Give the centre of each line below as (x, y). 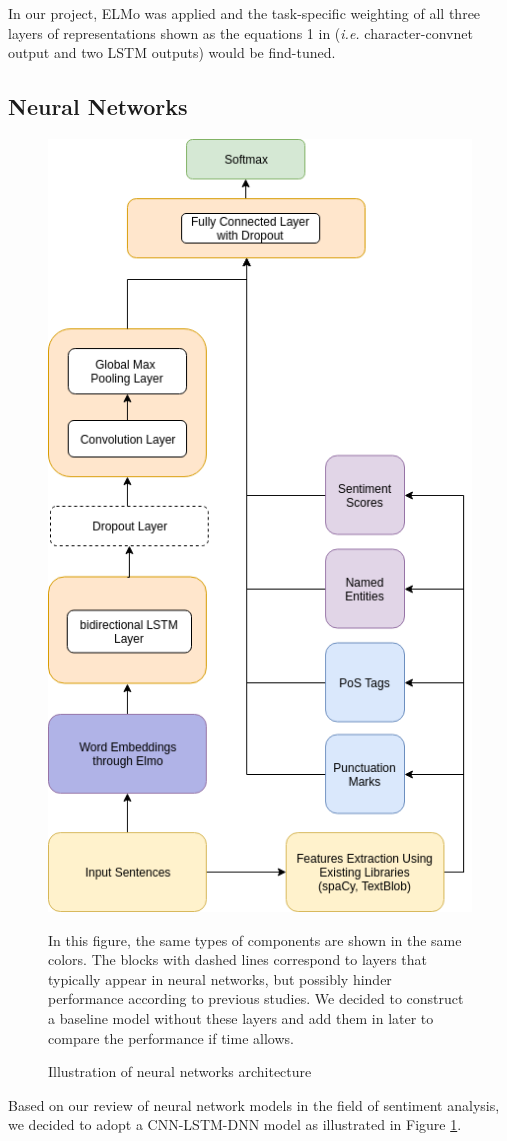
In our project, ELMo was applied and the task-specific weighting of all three (244, 13)
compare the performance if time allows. (171, 1037)
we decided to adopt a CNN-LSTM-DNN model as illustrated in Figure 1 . (235, 1124)
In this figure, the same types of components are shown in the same (255, 939)
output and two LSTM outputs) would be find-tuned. (172, 52)
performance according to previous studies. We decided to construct (256, 998)
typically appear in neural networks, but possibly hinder (220, 978)
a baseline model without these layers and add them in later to (241, 1018)
